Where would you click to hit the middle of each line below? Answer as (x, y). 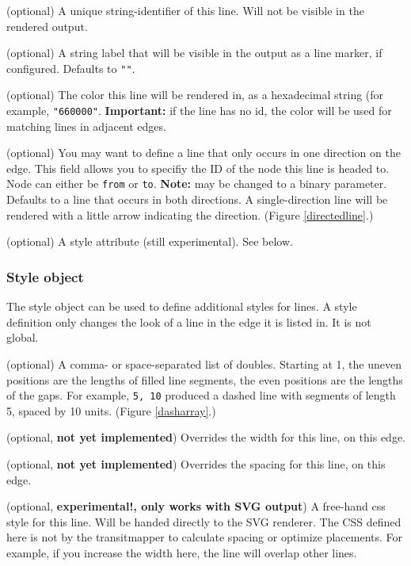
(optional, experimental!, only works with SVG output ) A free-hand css (196, 506)
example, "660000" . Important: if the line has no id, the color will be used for (199, 111)
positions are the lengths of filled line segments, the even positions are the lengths (205, 379)
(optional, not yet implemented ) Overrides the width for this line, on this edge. (206, 437)
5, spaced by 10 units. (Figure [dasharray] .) (111, 410)
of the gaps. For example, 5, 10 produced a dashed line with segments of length (201, 395)
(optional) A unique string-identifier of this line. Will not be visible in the (185, 10)
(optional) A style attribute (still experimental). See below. (150, 241)
